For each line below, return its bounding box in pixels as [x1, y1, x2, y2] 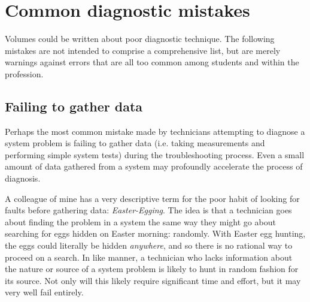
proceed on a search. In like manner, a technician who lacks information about [5, 250, 293, 263]
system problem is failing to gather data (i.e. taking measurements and [5, 137, 265, 149]
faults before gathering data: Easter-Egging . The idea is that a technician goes [5, 204, 292, 216]
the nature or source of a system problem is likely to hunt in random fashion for [5, 262, 299, 275]
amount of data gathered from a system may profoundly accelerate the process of [5, 160, 303, 173]
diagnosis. [5, 172, 41, 185]
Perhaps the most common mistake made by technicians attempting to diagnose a [5, 125, 305, 137]
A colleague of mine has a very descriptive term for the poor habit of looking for [5, 192, 300, 204]
